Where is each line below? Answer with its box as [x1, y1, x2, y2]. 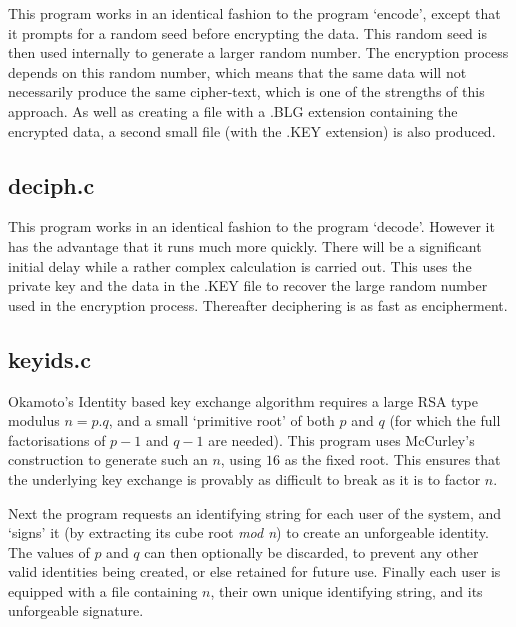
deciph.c [8, 169, 95, 200]
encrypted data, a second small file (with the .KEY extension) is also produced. [8, 120, 496, 141]
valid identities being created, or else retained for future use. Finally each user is [8, 561, 501, 582]
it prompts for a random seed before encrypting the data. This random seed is [8, 22, 487, 43]
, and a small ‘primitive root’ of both [108, 410, 335, 431]
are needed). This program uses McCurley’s [208, 429, 475, 450]
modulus [8, 410, 60, 431]
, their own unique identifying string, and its [210, 580, 483, 601]
